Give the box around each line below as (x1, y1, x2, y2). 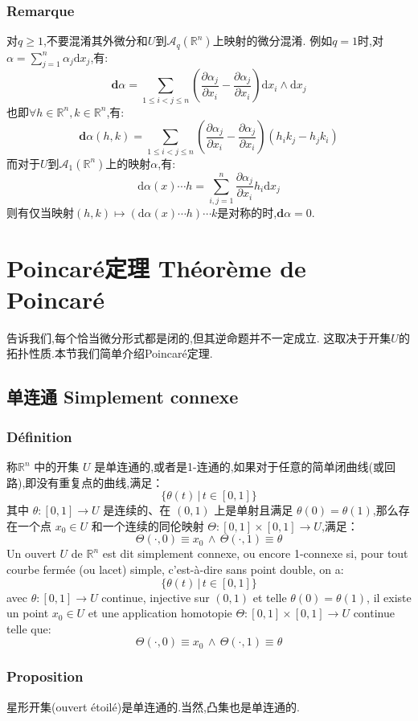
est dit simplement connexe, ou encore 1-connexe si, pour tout (102, 545, 408, 562)
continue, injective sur (101, 588, 210, 605)
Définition (6, 426, 72, 446)
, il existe (367, 588, 412, 605)
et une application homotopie (88, 604, 232, 621)
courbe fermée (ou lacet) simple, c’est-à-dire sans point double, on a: (6, 561, 344, 577)
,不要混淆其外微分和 (43, 32, 148, 49)
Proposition (6, 666, 84, 686)
